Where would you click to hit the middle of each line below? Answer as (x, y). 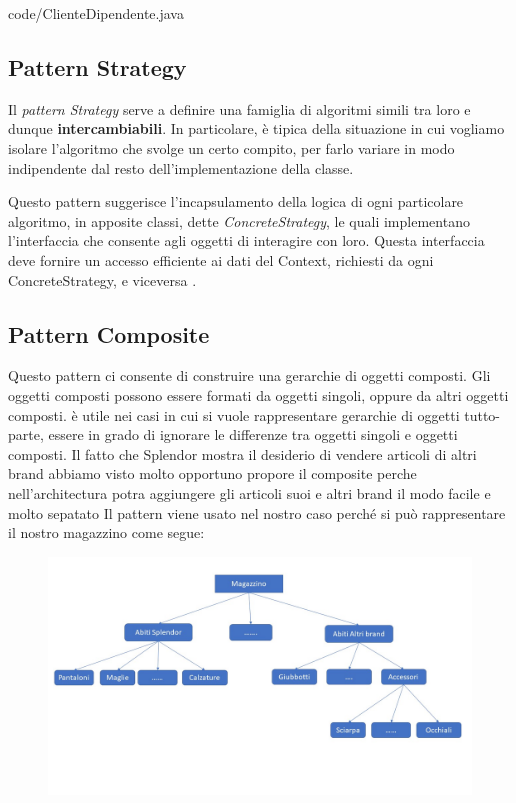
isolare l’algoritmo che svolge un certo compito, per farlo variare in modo (231, 147)
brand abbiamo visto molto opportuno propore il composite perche (212, 473)
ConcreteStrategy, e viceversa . (102, 279)
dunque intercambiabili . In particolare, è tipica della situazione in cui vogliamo (256, 128)
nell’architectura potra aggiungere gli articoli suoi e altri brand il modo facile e (249, 492)
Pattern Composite (109, 333)
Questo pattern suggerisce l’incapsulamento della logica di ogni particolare (236, 201)
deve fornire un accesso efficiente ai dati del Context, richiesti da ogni (221, 259)
